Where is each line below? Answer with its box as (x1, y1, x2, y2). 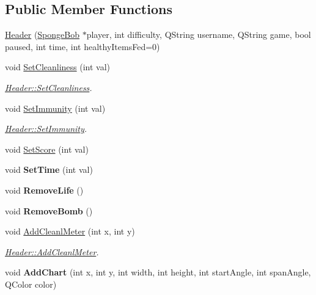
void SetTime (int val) (5, 163, 93, 176)
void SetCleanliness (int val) (5, 60, 111, 73)
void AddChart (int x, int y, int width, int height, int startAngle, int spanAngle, (5, 266, 311, 279)
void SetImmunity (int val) (5, 101, 106, 114)
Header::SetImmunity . (5, 122, 87, 135)
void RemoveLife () (5, 183, 84, 196)
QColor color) (5, 277, 57, 290)
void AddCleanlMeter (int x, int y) (5, 225, 135, 238)
